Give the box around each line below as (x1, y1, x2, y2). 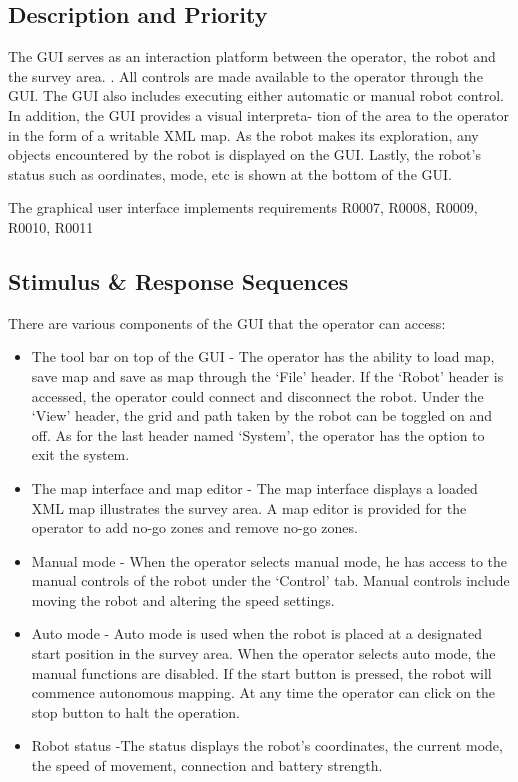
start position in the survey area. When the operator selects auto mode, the (31, 643, 496, 664)
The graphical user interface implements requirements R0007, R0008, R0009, (8, 197, 478, 218)
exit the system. (31, 444, 130, 465)
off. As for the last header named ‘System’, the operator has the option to (31, 424, 485, 445)
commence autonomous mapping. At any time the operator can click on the (31, 682, 496, 703)
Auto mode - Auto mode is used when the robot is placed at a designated (31, 623, 483, 644)
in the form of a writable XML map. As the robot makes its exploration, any (8, 124, 479, 145)
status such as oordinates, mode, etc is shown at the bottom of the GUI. (8, 163, 452, 184)
